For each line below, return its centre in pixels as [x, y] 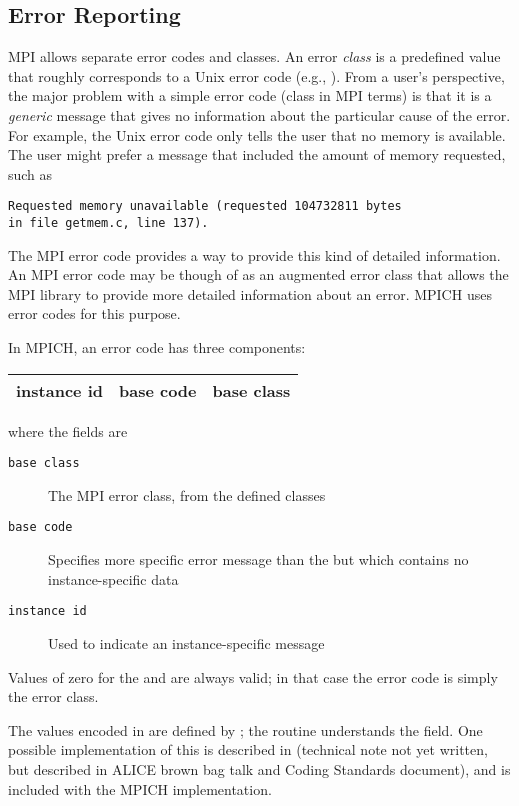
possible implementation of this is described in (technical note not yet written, [248, 749]
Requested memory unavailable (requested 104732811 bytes [205, 206]
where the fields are [68, 430]
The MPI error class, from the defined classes [187, 494]
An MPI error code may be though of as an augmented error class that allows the [258, 274]
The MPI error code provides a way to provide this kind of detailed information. [254, 254]
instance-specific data [113, 578]
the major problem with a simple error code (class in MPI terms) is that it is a [250, 95]
